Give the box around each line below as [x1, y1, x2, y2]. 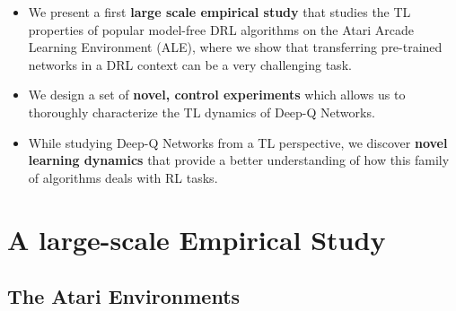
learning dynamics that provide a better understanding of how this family [28, 151, 450, 169]
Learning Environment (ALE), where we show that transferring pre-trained [28, 38, 443, 56]
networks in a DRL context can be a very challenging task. [28, 55, 352, 73]
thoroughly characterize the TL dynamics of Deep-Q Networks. [28, 102, 375, 121]
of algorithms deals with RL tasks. [28, 168, 218, 186]
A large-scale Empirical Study [7, 220, 386, 257]
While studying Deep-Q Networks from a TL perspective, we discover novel [28, 133, 448, 151]
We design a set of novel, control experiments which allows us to [28, 85, 406, 104]
